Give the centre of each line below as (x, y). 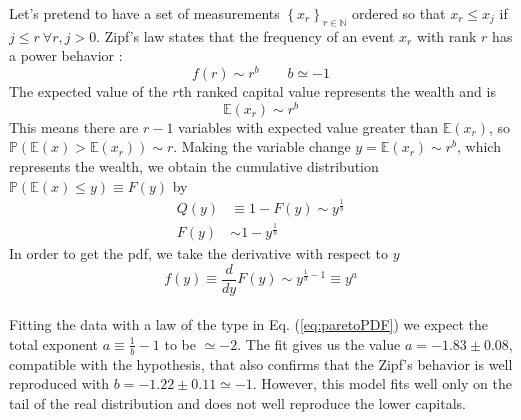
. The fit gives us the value (319, 343)
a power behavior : (66, 55)
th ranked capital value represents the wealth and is (337, 91)
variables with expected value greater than (308, 126)
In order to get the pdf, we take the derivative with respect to (198, 253)
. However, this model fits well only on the (382, 383)
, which (479, 146)
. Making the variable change (262, 146)
